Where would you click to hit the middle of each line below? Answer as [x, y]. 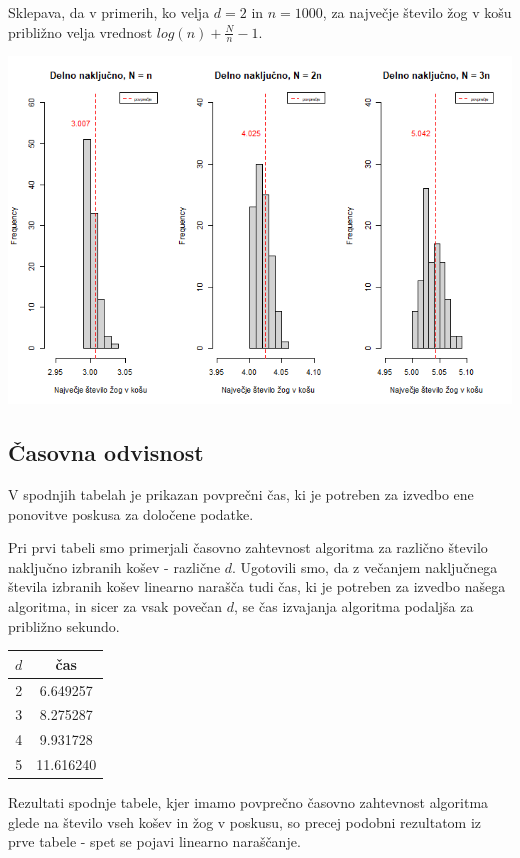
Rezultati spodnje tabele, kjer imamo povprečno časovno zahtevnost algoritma [248, 802]
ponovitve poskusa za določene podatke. [131, 513]
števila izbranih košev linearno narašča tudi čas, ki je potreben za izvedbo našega [257, 586]
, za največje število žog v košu [417, 12]
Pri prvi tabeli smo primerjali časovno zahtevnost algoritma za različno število [248, 547]
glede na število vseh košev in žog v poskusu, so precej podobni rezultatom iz [245, 821]
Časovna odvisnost [106, 452]
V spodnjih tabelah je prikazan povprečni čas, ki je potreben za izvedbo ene [241, 494]
